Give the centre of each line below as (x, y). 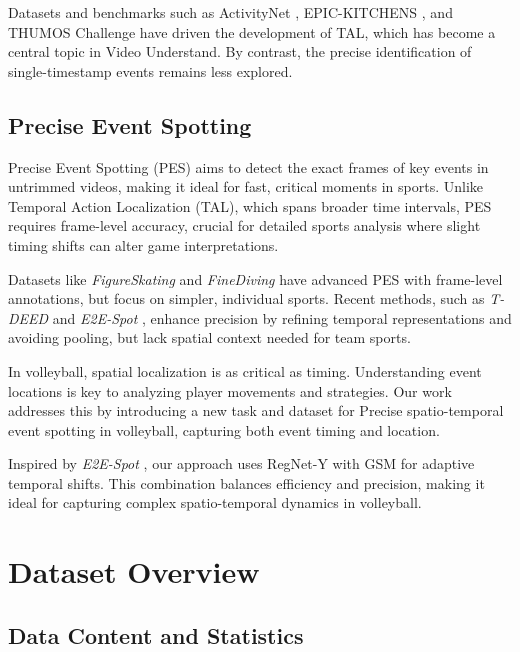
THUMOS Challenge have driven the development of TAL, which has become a (252, 31)
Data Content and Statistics (156, 634)
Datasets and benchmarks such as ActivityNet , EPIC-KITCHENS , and (230, 12)
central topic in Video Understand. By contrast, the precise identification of (240, 51)
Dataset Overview (134, 571)
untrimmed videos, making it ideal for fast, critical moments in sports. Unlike (245, 186)
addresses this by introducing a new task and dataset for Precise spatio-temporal (256, 410)
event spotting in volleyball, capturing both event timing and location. (224, 429)
